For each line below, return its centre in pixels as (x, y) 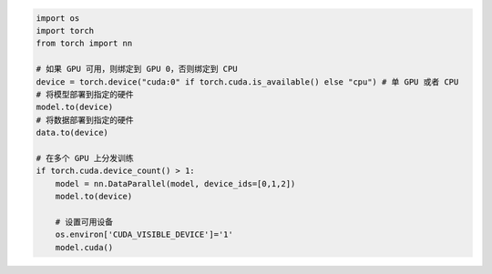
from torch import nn (84, 44)
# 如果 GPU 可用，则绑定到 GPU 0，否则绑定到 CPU (137, 69)
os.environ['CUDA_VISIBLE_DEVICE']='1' (144, 235)
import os (58, 18)
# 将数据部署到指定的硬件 (85, 120)
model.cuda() (84, 247)
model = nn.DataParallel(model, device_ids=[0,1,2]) (175, 183)
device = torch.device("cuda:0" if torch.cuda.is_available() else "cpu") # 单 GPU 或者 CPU (247, 81)
